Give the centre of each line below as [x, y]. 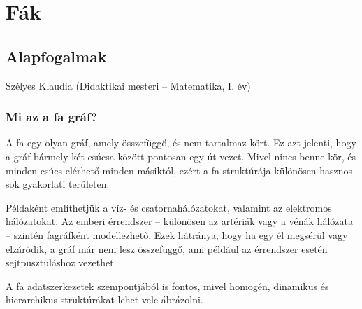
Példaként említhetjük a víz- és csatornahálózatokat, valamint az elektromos [169, 207]
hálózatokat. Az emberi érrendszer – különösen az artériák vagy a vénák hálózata [179, 221]
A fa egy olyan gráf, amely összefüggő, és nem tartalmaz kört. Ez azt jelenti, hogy [181, 143]
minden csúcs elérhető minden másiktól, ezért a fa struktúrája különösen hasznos [179, 170]
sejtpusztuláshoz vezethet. [61, 262]
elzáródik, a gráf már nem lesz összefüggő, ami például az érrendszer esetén [167, 248]
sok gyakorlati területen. [58, 184]
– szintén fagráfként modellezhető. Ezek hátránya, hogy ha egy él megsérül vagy [177, 234]
